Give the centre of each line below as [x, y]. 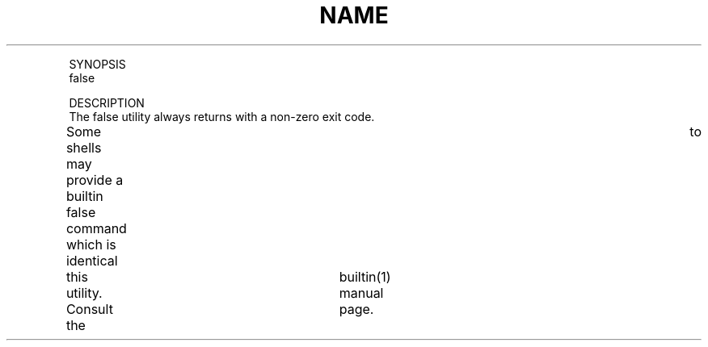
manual [361, 293]
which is [91, 244]
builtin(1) [365, 276]
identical [92, 260]
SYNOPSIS [97, 64]
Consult [89, 309]
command [96, 228]
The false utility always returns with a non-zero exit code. [222, 116]
